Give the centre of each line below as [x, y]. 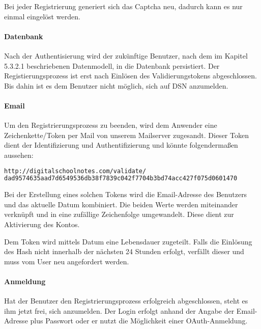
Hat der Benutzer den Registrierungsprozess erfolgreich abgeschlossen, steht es [126, 301]
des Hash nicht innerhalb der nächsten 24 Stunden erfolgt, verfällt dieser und [124, 251]
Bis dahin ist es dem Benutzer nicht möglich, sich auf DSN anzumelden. [116, 85]
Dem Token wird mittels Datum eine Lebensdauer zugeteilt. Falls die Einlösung [128, 241]
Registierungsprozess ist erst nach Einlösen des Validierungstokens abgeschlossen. [130, 76]
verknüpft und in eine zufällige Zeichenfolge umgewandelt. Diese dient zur [119, 214]
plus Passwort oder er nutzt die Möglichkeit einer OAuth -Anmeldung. [139, 321]
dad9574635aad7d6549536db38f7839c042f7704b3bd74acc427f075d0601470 [121, 179]
